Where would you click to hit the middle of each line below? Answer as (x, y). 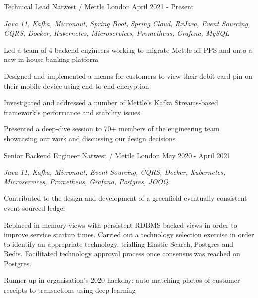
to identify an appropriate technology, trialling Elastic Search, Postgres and (119, 244)
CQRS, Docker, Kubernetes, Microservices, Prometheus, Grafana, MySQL (117, 33)
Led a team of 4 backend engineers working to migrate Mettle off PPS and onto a (128, 49)
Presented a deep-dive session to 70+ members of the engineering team (112, 129)
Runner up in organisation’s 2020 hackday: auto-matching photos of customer (122, 280)
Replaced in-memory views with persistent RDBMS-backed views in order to (121, 224)
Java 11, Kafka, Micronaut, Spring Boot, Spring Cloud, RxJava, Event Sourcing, (127, 23)
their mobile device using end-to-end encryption (77, 86)
